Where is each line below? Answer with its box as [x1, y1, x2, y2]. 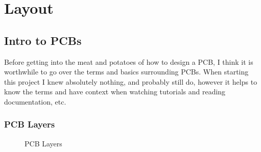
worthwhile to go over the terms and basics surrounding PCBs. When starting [4, 66, 249, 77]
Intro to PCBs [4, 32, 82, 48]
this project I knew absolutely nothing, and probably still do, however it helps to [4, 76, 257, 87]
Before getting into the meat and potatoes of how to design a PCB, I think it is [4, 56, 253, 67]
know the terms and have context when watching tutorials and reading [4, 86, 226, 97]
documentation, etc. [4, 96, 66, 107]
